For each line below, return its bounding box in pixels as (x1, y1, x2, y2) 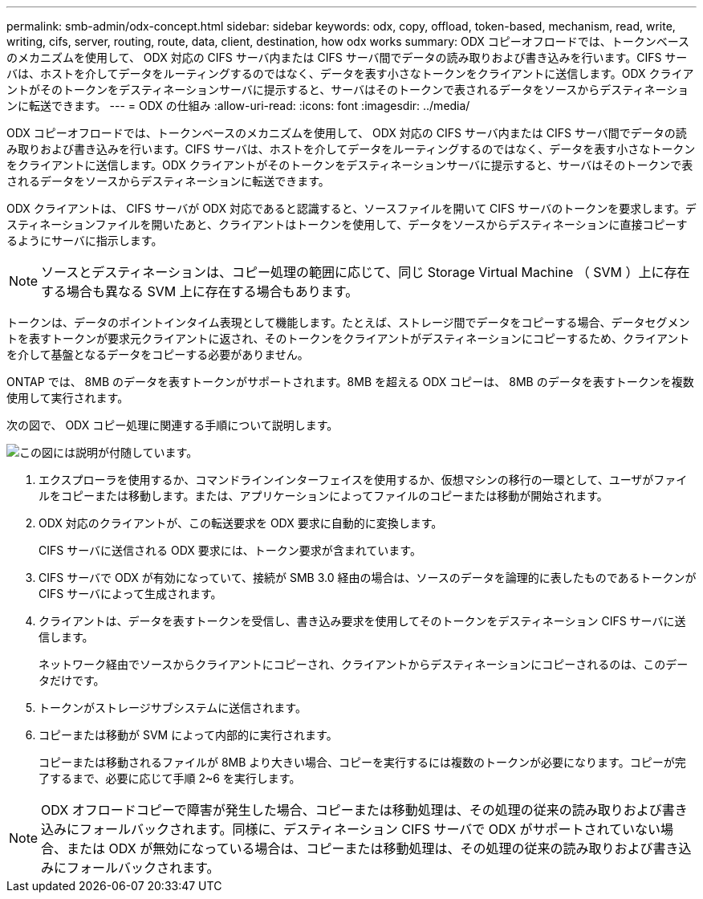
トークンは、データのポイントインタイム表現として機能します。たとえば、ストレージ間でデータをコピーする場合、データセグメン (6, 315, 690, 329)
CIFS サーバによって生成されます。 (39, 587, 222, 600)
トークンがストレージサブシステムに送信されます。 (39, 701, 307, 714)
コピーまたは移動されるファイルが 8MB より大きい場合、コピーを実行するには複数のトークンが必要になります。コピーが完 (39, 755, 686, 769)
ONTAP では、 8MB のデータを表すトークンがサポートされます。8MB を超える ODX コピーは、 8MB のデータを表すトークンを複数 (6, 375, 694, 388)
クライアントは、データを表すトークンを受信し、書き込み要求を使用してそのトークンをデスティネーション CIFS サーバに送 (39, 614, 686, 628)
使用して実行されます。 (6, 391, 129, 405)
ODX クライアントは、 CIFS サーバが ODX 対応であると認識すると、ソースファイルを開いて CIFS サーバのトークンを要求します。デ (6, 201, 697, 215)
